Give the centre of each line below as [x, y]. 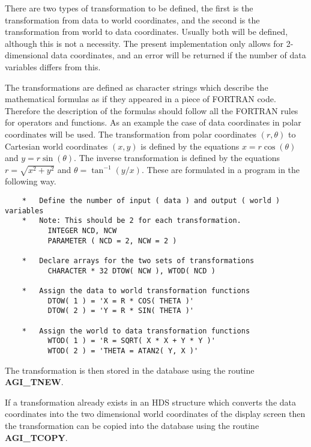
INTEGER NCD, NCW [82, 231]
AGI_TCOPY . [36, 437]
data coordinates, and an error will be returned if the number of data [179, 55]
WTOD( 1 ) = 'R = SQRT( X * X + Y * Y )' [131, 341]
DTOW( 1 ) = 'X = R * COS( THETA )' [121, 301]
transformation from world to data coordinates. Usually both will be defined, [146, 32]
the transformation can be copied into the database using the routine [132, 425]
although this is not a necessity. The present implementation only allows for [144, 43]
